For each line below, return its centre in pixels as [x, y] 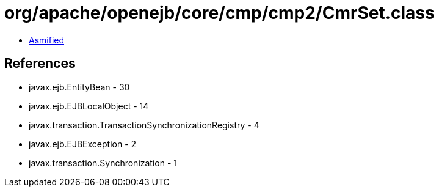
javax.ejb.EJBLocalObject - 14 [89, 106]
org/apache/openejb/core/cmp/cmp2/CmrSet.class [219, 13]
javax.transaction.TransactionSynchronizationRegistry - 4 [144, 125]
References [40, 64]
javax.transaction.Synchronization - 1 [103, 163]
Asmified [47, 40]
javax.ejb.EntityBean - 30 [79, 87]
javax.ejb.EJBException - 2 [83, 144]
